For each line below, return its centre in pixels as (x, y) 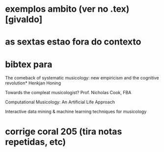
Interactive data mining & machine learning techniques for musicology (76, 112)
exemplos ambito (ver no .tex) (67, 9)
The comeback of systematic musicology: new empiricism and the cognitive (82, 78)
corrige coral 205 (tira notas (64, 131)
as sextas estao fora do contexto (73, 42)
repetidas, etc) (36, 142)
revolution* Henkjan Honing (33, 83)
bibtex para (29, 64)
